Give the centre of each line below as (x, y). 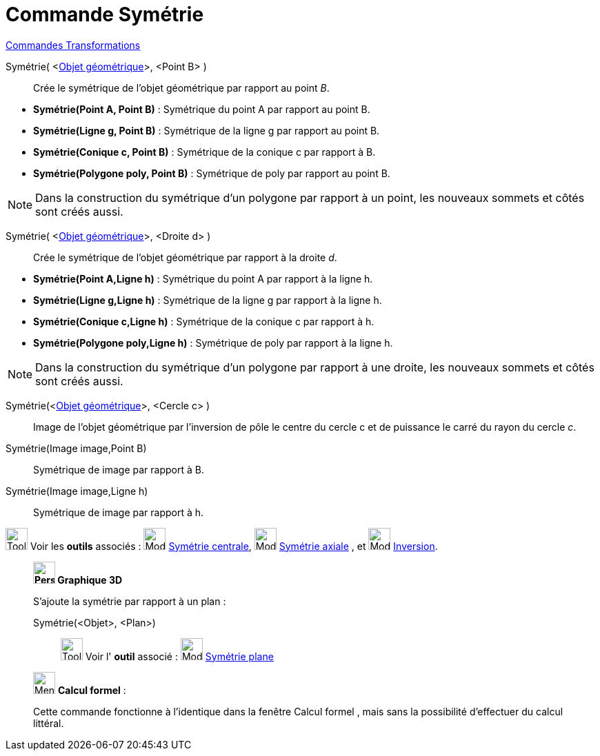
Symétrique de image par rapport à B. (119, 469)
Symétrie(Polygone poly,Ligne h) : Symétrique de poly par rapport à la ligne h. (213, 343)
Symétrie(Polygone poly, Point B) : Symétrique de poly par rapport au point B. (212, 173)
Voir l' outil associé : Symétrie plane (179, 656)
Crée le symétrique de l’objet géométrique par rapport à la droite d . (185, 257)
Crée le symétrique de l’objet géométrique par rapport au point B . (181, 88)
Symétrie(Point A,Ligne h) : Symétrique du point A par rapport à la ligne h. (203, 278)
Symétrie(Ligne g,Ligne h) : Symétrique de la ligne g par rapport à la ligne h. (208, 300)
